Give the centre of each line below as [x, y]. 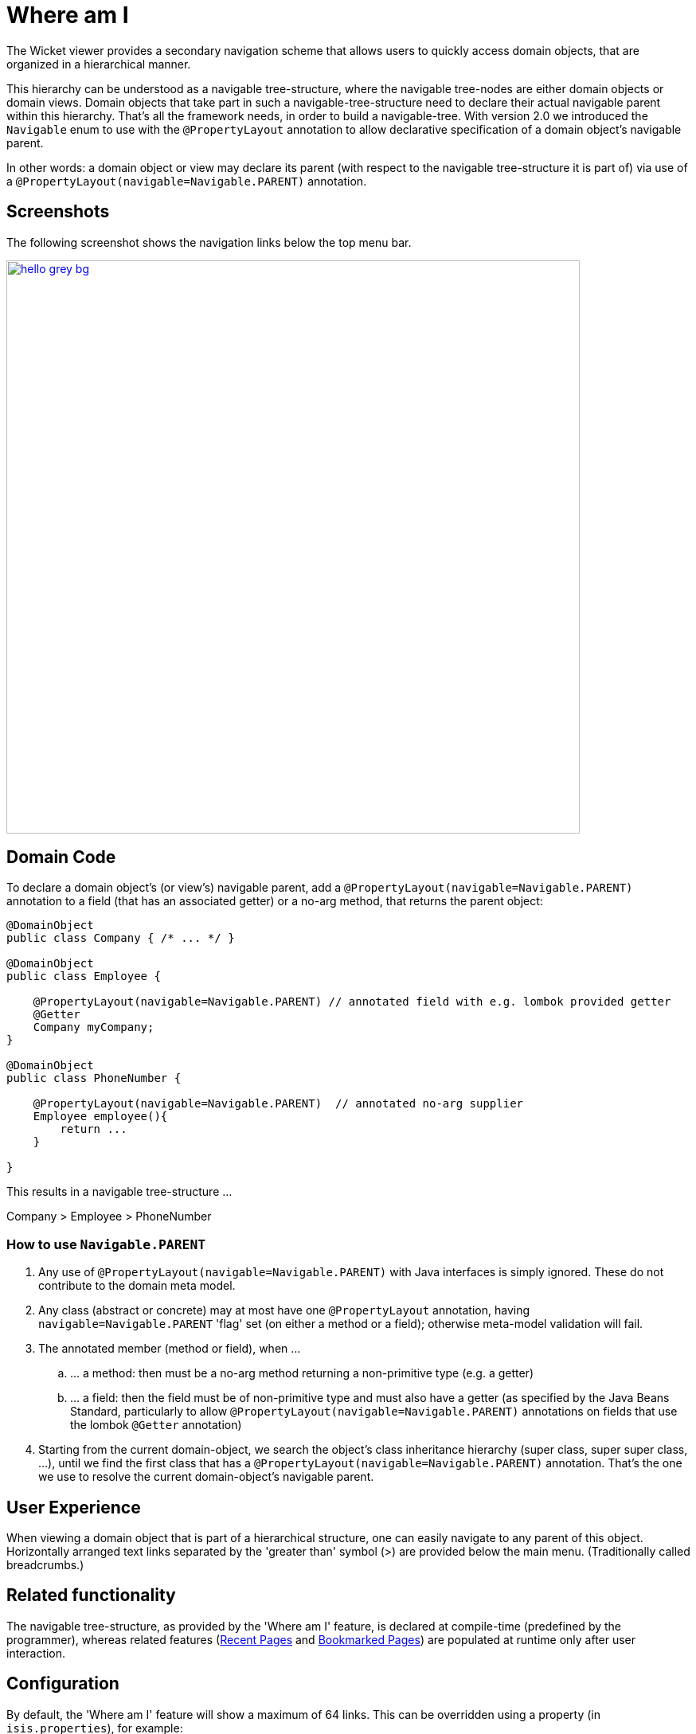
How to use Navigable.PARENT [106, 1244]
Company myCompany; [94, 1027]
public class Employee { [84, 976]
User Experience [74, 1507]
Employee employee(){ [100, 1117]
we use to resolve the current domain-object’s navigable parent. [206, 1477]
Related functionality [91, 1595]
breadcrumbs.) [45, 1565]
